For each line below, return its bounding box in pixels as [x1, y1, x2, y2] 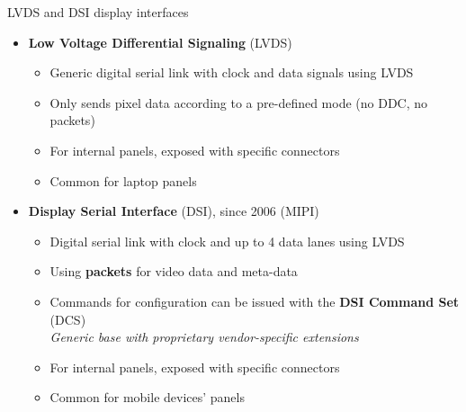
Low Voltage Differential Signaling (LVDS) [28, 32, 292, 51]
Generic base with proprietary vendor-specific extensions [49, 327, 359, 346]
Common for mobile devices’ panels [49, 388, 245, 407]
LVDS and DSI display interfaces [7, 3, 189, 21]
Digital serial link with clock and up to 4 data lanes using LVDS [49, 231, 405, 250]
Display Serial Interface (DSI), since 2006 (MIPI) [28, 202, 319, 220]
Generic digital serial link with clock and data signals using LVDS [49, 63, 414, 82]
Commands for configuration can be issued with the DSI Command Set [49, 291, 460, 310]
